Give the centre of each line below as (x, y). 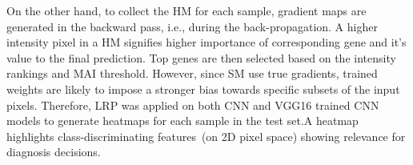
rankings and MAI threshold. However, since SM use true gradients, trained (192, 73)
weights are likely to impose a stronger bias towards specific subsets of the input (203, 89)
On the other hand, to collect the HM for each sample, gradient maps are (186, 10)
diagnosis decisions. (54, 152)
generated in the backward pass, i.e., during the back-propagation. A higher (192, 26)
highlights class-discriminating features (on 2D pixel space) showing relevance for (206, 136)
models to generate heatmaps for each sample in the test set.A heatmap (182, 121)
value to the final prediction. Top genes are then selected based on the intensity (201, 57)
